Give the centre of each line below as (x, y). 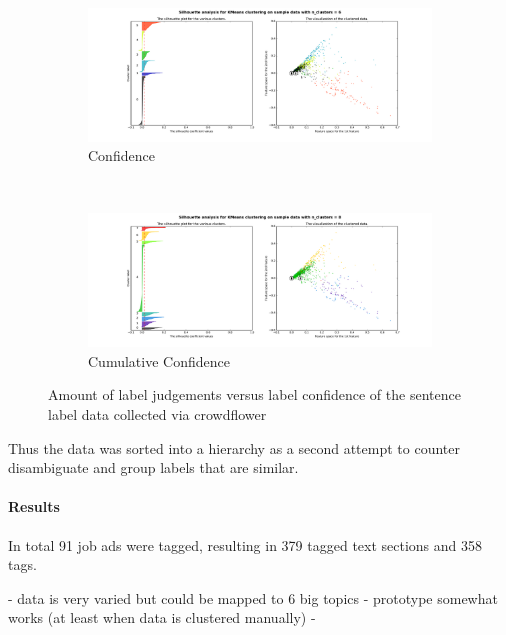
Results (34, 506)
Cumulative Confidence (159, 360)
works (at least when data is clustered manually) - (162, 617)
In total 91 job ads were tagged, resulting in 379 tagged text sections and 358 (245, 544)
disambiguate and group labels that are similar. (153, 467)
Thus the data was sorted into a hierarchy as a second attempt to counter (234, 447)
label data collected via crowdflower (157, 413)
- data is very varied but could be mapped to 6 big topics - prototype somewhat (253, 597)
